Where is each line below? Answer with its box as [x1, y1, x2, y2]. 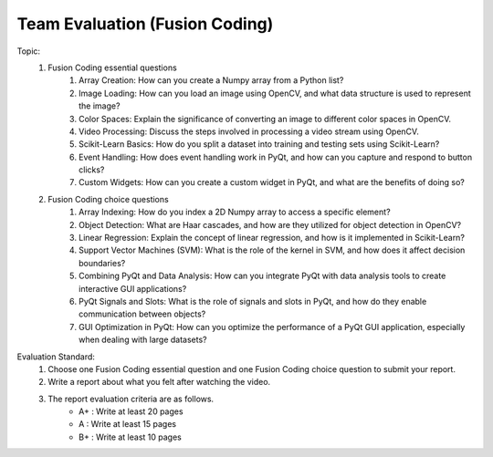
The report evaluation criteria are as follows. [47, 393, 215, 404]
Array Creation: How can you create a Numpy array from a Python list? [79, 75, 344, 86]
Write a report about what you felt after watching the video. [47, 377, 271, 388]
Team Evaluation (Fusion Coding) [16, 14, 274, 34]
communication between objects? [79, 308, 206, 319]
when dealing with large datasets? [79, 334, 207, 346]
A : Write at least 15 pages [79, 419, 177, 430]
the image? [79, 100, 121, 111]
